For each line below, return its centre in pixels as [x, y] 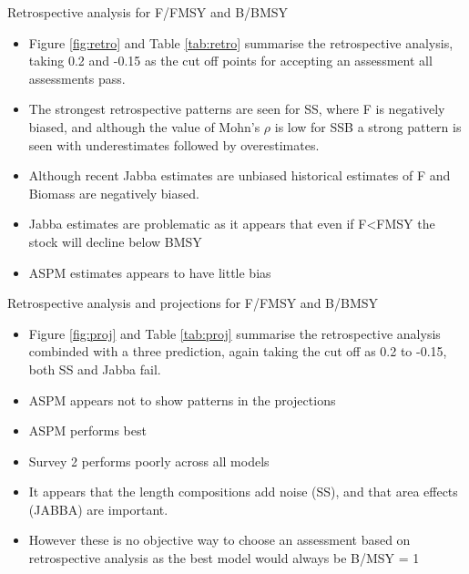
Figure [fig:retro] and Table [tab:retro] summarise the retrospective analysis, [241, 42]
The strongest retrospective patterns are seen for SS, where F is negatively [237, 109]
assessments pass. [77, 78]
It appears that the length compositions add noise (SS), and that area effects [243, 492]
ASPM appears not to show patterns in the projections [182, 400]
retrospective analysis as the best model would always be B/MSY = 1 [224, 558]
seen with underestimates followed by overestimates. [174, 144]
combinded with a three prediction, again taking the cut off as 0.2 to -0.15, [238, 351]
